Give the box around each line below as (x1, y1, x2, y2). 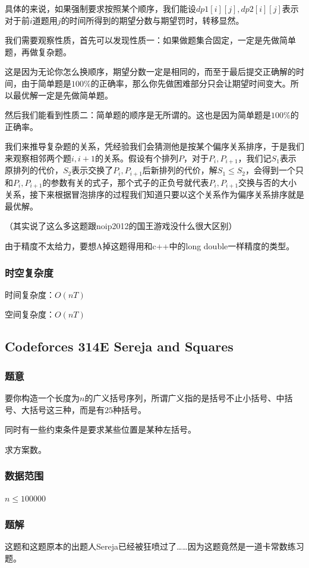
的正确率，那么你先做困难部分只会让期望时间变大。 (90, 77, 291, 89)
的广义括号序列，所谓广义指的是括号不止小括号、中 (84, 392, 285, 404)
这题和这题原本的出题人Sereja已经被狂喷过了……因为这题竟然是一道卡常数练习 (5, 540, 304, 553)
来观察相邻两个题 (5, 151, 71, 164)
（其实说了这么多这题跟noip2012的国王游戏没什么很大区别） (5, 220, 237, 232)
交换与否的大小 (238, 176, 297, 188)
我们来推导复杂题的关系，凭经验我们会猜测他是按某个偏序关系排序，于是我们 (5, 140, 304, 153)
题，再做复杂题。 (5, 45, 71, 58)
